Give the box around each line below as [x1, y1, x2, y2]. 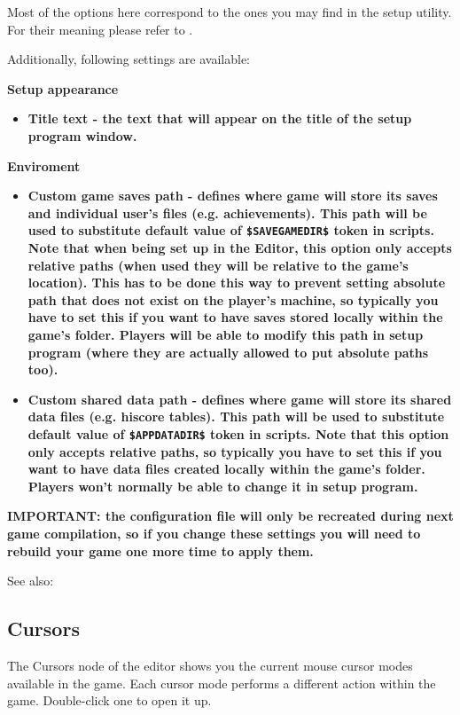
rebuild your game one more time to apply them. [7, 541, 314, 560]
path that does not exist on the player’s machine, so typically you [27, 290, 439, 309]
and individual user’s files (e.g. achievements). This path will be [27, 203, 427, 222]
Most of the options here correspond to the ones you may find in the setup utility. [7, 3, 452, 20]
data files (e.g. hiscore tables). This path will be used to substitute [27, 407, 445, 426]
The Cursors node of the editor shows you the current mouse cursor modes [7, 656, 413, 674]
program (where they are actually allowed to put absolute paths [27, 342, 429, 361]
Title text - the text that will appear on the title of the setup [27, 109, 412, 128]
